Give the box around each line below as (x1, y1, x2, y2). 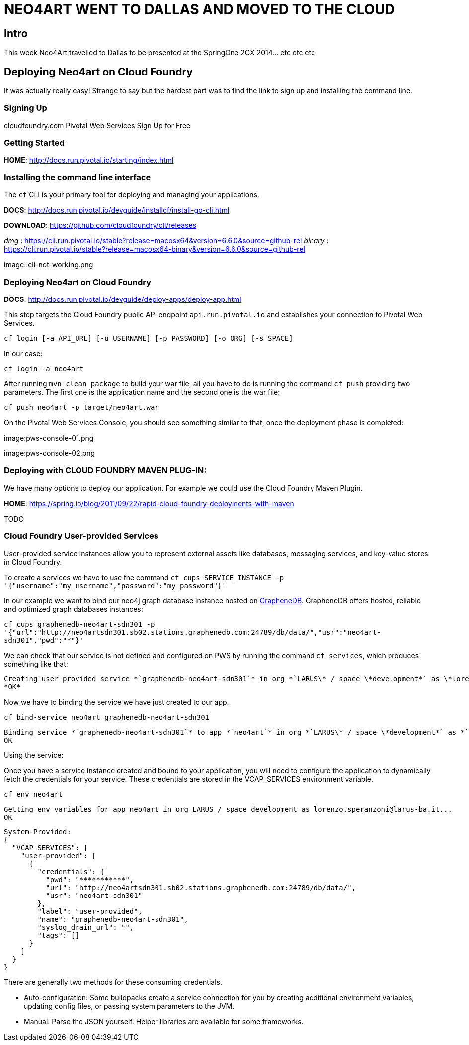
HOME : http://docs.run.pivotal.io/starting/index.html (4, 155, 174, 164)
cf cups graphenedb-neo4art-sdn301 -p (4, 620, 155, 628)
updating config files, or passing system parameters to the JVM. (24, 1001, 234, 1010)
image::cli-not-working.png (4, 260, 93, 269)
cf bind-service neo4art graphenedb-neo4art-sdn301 (4, 713, 210, 721)
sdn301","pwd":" (4, 636, 67, 644)
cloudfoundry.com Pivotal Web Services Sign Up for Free (4, 121, 191, 130)
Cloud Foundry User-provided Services (4, 531, 158, 541)
